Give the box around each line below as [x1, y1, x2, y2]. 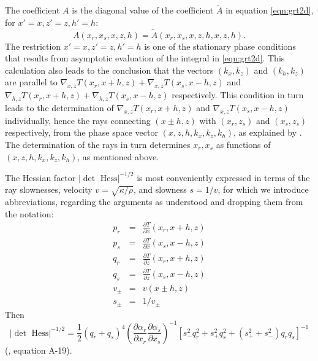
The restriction [5, 39, 61, 52]
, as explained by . [233, 126, 302, 139]
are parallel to [5, 76, 58, 88]
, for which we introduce [218, 183, 309, 196]
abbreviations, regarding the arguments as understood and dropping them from [5, 195, 303, 208]
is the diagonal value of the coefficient [72, 4, 214, 17]
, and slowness [133, 183, 187, 196]
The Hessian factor [5, 171, 76, 184]
